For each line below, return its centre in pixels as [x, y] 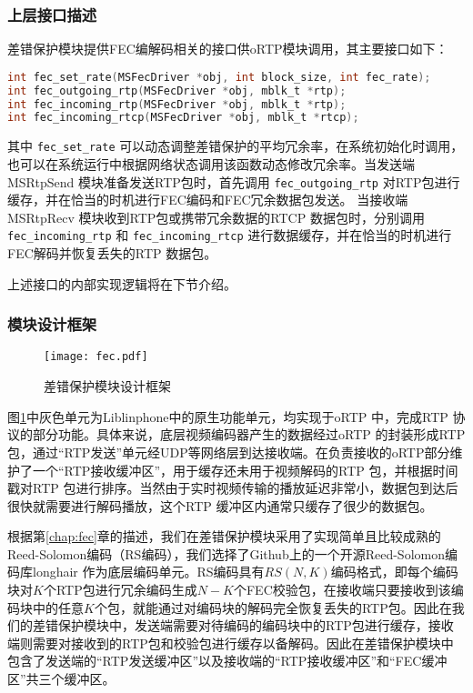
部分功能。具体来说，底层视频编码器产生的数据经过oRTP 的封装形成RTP [249, 434]
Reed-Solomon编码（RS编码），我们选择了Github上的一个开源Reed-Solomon [226, 553]
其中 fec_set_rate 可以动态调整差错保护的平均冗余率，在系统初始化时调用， [236, 146]
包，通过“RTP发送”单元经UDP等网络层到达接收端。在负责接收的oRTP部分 [229, 452]
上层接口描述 [52, 14]
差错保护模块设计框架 [107, 386]
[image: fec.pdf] [96, 357]
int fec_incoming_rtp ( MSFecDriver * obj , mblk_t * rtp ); [177, 104]
